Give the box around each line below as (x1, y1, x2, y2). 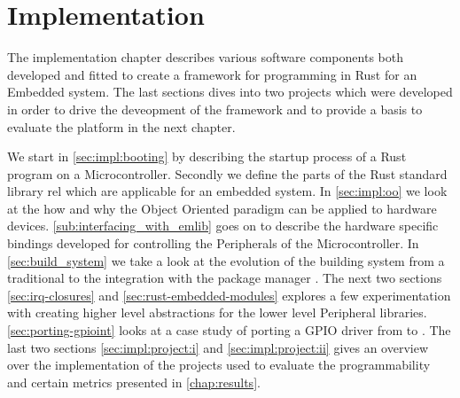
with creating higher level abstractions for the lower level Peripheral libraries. (7, 303, 427, 322)
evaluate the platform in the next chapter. (7, 117, 236, 136)
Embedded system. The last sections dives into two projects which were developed (7, 82, 453, 101)
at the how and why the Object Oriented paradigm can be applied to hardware (7, 199, 437, 217)
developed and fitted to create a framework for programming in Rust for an (7, 65, 417, 83)
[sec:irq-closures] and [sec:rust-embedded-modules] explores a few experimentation (7, 285, 451, 304)
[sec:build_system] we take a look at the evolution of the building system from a (7, 251, 445, 269)
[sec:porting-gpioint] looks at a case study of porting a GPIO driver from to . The (7, 321, 451, 339)
